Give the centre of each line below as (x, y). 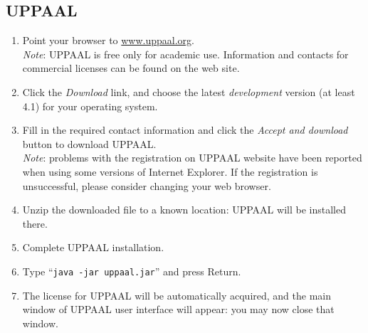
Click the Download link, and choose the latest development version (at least (189, 91)
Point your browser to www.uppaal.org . (108, 40)
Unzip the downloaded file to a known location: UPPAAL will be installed (184, 210)
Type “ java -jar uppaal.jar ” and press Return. (132, 271)
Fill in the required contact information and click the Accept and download (185, 130)
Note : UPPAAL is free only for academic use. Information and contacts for (185, 54)
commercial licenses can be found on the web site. (131, 68)
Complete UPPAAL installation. (93, 247)
